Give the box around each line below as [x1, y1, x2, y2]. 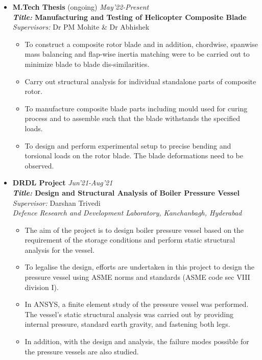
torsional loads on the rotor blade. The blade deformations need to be [25, 150, 243, 161]
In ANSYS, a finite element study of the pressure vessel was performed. [25, 299, 249, 309]
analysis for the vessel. [25, 244, 95, 255]
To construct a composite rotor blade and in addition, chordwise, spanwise [25, 38, 258, 49]
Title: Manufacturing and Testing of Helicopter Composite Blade [12, 11, 247, 22]
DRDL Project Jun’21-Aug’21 [12, 177, 113, 188]
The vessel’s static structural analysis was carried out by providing [25, 308, 233, 319]
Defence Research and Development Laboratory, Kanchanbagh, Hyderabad [12, 207, 242, 218]
